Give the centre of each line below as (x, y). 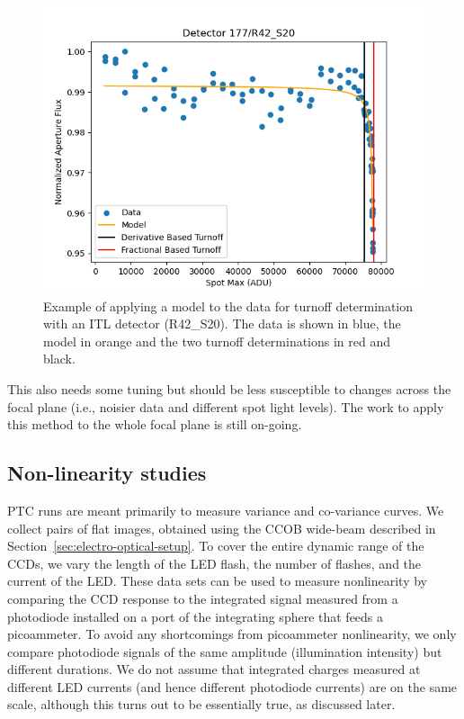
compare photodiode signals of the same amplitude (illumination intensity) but (225, 651)
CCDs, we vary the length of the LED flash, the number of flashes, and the (214, 563)
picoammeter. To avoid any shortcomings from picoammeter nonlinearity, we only (232, 634)
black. (59, 359)
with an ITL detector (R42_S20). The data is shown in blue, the (222, 324)
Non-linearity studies (107, 473)
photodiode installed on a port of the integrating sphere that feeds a (196, 616)
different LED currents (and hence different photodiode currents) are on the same (232, 686)
